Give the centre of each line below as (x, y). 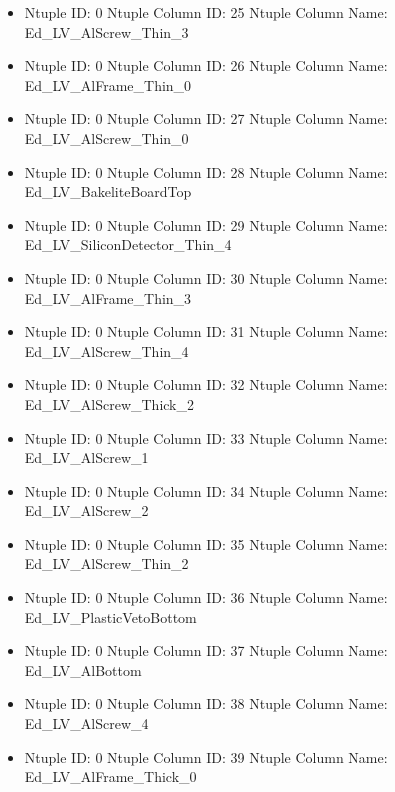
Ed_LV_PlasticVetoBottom (110, 616)
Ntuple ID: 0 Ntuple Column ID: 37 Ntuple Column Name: (206, 650)
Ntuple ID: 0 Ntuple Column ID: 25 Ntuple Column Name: (206, 12)
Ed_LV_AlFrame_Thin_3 (108, 297)
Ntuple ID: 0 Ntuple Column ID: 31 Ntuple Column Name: (206, 331)
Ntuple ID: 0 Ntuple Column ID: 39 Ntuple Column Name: (206, 756)
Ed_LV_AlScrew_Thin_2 (106, 563)
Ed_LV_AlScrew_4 (86, 723)
